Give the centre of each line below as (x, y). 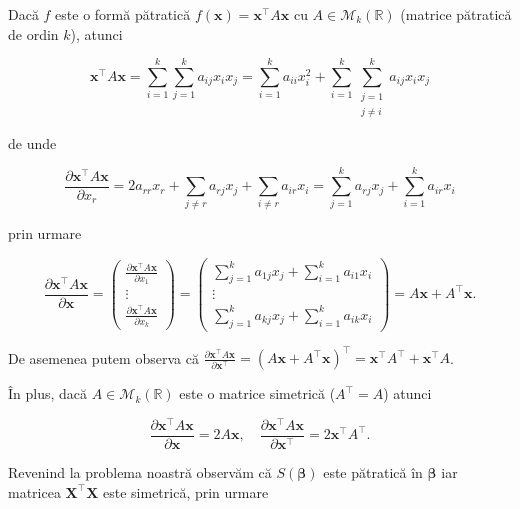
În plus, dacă (48, 393)
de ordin (33, 33)
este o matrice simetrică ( (257, 393)
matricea (34, 491)
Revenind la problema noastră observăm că (140, 472)
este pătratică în (373, 472)
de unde (32, 142)
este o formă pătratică (123, 14)
